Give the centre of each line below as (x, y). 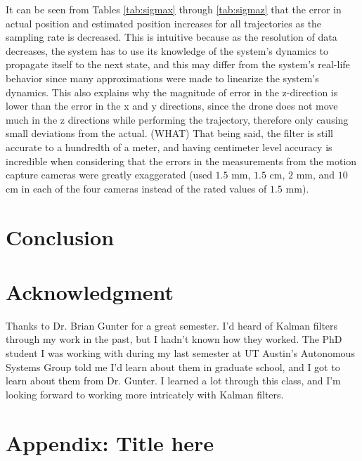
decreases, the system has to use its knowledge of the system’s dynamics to (167, 50)
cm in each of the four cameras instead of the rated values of (136, 188)
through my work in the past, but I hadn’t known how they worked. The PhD (174, 339)
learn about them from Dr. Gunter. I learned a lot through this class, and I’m (173, 381)
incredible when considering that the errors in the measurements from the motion (181, 161)
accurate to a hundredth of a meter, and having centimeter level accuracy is (169, 147)
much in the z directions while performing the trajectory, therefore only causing (177, 119)
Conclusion (60, 236)
